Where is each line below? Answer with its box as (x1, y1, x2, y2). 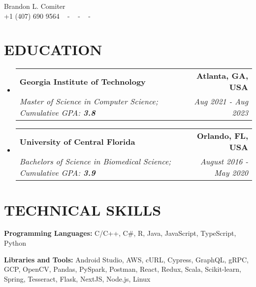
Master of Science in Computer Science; (19, 96, 158, 107)
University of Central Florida (19, 135, 135, 147)
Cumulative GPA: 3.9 (19, 167, 96, 179)
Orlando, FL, (196, 130, 248, 142)
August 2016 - (200, 156, 248, 167)
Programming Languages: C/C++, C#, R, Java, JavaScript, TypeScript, (4, 228, 236, 238)
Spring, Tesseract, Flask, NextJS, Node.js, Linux (4, 273, 151, 284)
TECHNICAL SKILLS (4, 199, 161, 220)
